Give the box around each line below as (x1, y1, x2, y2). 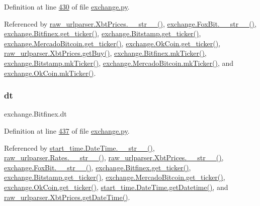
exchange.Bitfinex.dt (4, 109, 67, 119)
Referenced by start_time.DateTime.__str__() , (4, 142, 155, 153)
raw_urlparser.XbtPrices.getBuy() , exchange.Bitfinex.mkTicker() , (4, 48, 207, 58)
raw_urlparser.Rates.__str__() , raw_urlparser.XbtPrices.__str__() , (4, 152, 224, 163)
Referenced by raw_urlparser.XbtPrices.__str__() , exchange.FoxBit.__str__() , (4, 18, 256, 29)
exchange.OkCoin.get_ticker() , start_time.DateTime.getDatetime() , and (4, 181, 228, 192)
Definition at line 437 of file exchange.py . (4, 125, 130, 136)
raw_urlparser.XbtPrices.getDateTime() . (4, 191, 130, 202)
